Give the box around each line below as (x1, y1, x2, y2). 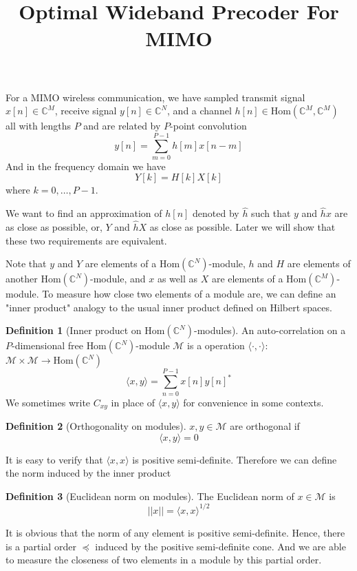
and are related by (83, 118, 161, 133)
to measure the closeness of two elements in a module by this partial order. (6, 552, 322, 567)
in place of (111, 395, 155, 409)
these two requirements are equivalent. (6, 233, 167, 247)
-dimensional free (12, 338, 83, 353)
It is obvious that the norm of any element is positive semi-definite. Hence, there (6, 525, 345, 539)
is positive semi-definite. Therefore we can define (132, 452, 337, 466)
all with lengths (6, 118, 71, 133)
